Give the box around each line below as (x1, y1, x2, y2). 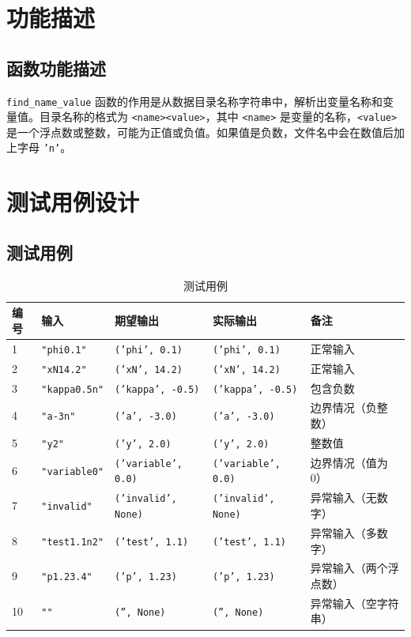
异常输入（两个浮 (310, 560, 399, 576)
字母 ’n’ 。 (17, 139, 72, 156)
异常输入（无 (310, 489, 377, 506)
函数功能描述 (6, 55, 106, 80)
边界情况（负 (310, 399, 377, 416)
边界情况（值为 (310, 454, 388, 470)
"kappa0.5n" (41, 383, 104, 395)
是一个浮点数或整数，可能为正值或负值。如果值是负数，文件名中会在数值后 (6, 123, 394, 140)
